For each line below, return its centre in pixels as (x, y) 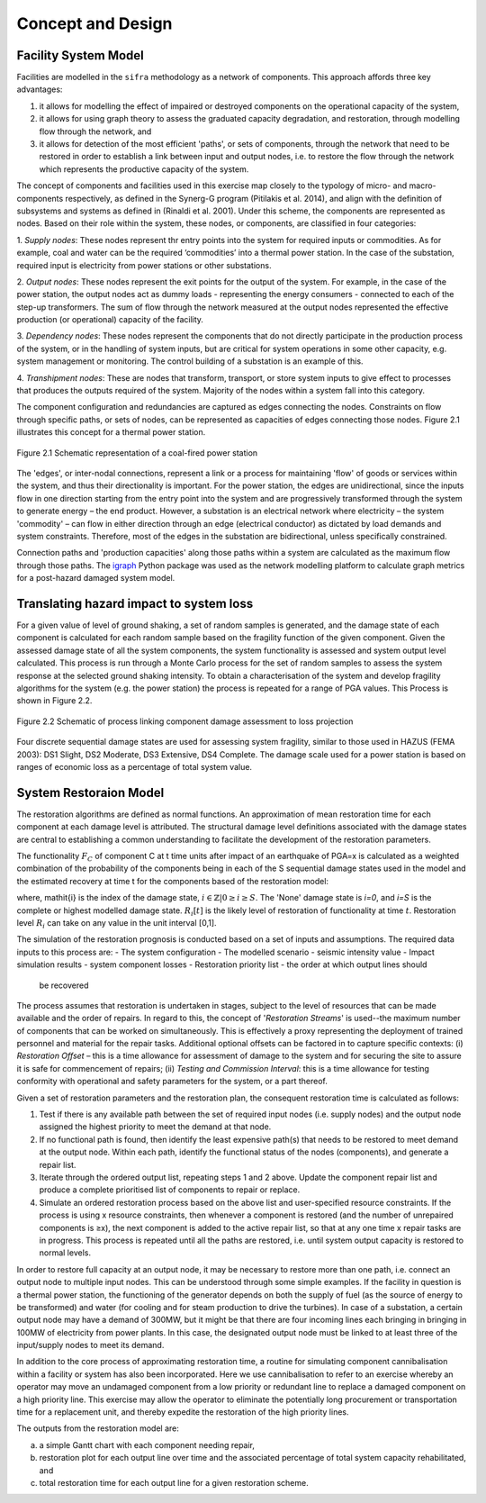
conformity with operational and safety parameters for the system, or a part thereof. (172, 1082)
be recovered (64, 985)
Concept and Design (94, 23)
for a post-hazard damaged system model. (96, 578)
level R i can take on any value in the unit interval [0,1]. (117, 924)
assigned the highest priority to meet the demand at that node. (155, 1127)
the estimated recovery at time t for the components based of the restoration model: (172, 881)
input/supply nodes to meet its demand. (90, 1345)
